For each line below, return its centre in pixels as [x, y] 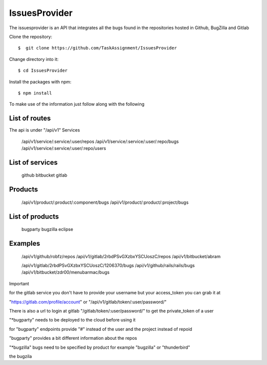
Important [19, 283]
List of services [33, 162]
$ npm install [35, 93]
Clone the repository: [31, 37]
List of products [34, 216]
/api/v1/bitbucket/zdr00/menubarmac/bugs [66, 273]
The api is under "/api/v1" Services [44, 130]
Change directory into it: [34, 59]
